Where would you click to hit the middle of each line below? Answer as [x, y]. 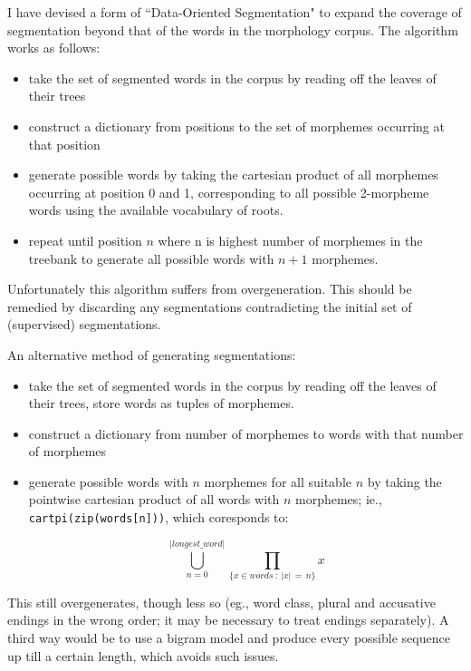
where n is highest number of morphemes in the [290, 240]
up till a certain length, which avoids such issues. [143, 655]
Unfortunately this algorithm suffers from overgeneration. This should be [210, 289]
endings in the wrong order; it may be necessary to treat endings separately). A [228, 620]
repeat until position [85, 240]
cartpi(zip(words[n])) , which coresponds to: [159, 517]
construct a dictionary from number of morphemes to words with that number [246, 433]
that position [64, 144]
